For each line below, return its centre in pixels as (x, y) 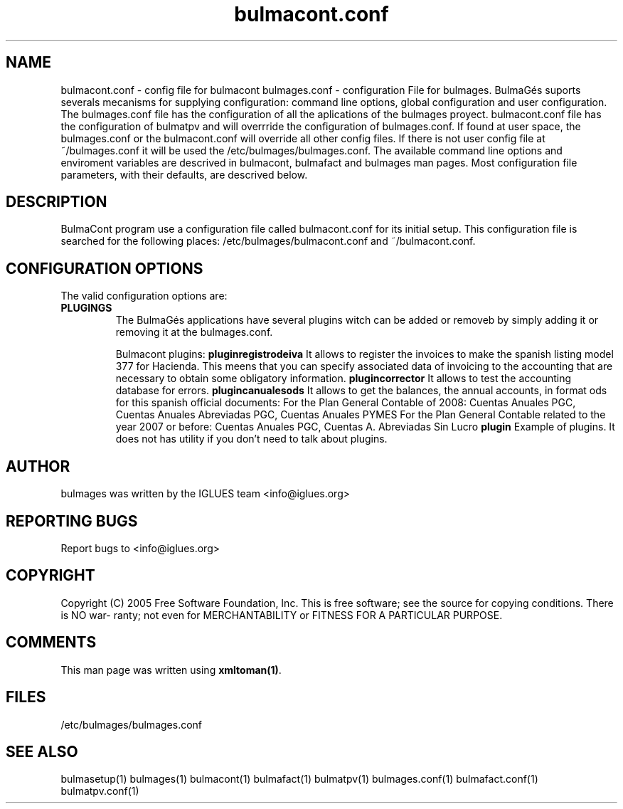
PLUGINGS (86, 308)
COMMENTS (51, 643)
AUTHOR (38, 466)
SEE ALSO (42, 751)
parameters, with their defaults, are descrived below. (184, 174)
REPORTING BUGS (72, 521)
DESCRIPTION (57, 202)
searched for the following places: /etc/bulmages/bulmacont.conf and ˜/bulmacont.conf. (268, 241)
